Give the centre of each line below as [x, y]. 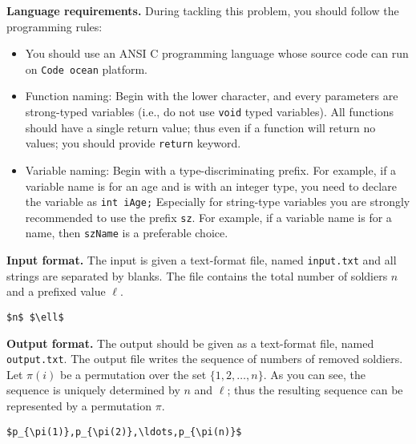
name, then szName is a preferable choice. [127, 233]
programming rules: [55, 26]
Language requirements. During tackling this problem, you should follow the [203, 10]
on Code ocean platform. [86, 69]
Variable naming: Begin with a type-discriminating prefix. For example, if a [211, 170]
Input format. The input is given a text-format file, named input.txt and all [202, 260]
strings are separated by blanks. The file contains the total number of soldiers [197, 275]
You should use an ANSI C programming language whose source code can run [217, 53]
